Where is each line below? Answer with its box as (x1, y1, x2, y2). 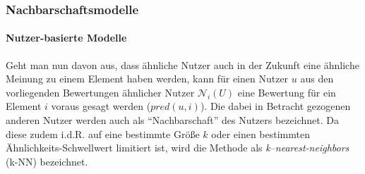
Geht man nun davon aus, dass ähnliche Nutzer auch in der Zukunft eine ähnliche (6, 57, 359, 72)
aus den (300, 71, 334, 86)
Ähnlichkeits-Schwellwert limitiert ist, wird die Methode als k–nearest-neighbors (6, 140, 349, 155)
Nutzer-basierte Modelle (6, 30, 127, 45)
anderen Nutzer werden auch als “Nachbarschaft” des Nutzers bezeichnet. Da (6, 113, 339, 128)
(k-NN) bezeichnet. (6, 154, 88, 168)
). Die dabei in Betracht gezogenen (200, 99, 351, 113)
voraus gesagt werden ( (51, 99, 151, 113)
